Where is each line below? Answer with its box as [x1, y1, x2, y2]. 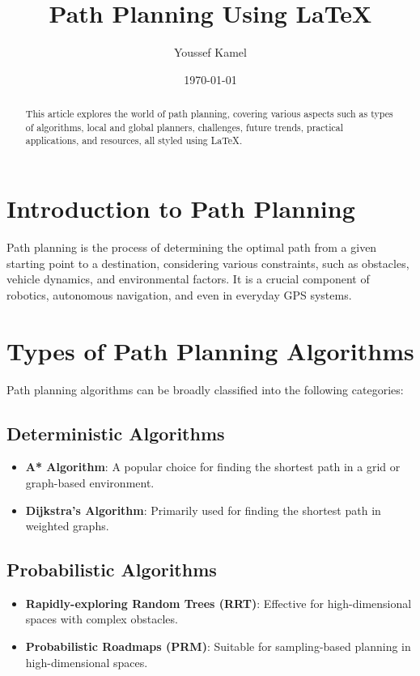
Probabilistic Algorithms [6, 557, 217, 582]
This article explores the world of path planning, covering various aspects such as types [25, 107, 393, 121]
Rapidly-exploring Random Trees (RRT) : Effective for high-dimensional [25, 594, 412, 611]
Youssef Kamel [174, 44, 247, 61]
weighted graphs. [25, 517, 109, 534]
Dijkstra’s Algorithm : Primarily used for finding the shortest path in [25, 501, 381, 518]
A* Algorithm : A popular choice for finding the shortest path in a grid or [25, 458, 401, 475]
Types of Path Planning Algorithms [6, 334, 414, 367]
